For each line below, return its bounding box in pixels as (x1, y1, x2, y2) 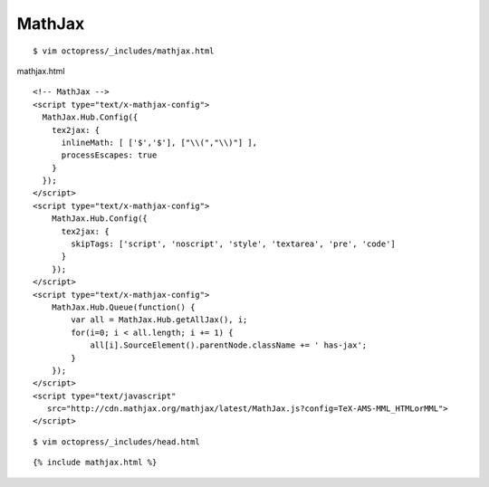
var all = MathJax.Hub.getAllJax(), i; (71, 315, 248, 325)
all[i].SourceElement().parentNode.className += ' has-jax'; (90, 340, 368, 350)
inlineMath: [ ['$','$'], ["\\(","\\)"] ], (61, 137, 258, 148)
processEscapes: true (61, 150, 158, 160)
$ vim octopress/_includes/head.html (33, 436, 201, 447)
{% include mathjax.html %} (33, 457, 158, 468)
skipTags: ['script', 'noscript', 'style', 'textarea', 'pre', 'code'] (71, 239, 396, 249)
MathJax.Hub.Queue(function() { (51, 301, 196, 312)
